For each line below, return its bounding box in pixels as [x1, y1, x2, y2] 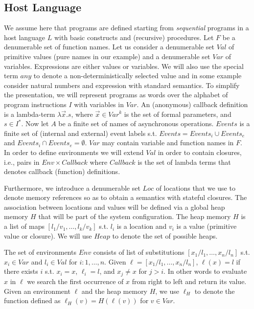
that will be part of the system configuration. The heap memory [38, 211, 231, 221]
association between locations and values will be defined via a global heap [4, 201, 225, 212]
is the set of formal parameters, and [124, 109, 231, 119]
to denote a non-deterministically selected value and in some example [33, 70, 242, 81]
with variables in [74, 99, 124, 109]
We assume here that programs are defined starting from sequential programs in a [4, 22, 249, 33]
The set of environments [4, 247, 76, 257]
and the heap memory [81, 286, 148, 296]
